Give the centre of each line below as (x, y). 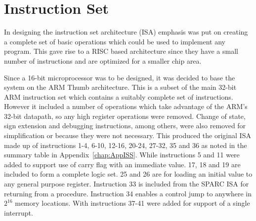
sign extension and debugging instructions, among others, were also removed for (125, 126)
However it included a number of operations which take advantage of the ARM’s (126, 106)
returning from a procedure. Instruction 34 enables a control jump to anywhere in (128, 193)
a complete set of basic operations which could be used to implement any (115, 41)
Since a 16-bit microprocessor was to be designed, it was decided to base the (120, 77)
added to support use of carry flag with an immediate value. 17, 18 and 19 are (122, 164)
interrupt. (19, 212)
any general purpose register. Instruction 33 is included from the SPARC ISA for (127, 184)
